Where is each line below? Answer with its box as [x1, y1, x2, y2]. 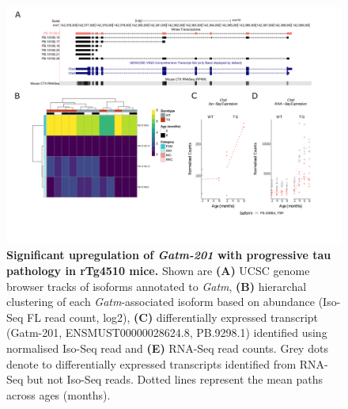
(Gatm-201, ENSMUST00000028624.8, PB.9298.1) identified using [6, 324, 327, 341]
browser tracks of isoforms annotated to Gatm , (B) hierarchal [6, 277, 307, 294]
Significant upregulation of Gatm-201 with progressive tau [6, 247, 331, 263]
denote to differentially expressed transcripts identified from [6, 355, 297, 372]
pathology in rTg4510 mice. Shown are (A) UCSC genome [6, 262, 310, 278]
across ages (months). [6, 386, 111, 403]
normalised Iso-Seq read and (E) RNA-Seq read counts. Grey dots [6, 339, 328, 356]
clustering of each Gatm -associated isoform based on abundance [6, 293, 315, 310]
